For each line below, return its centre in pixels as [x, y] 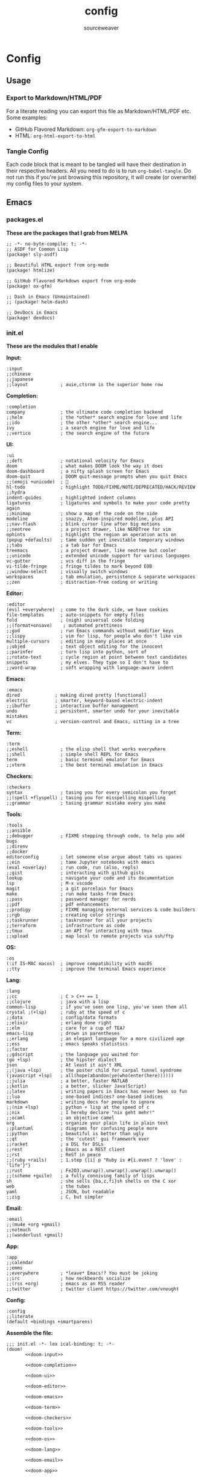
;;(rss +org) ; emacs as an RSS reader [66, 1284]
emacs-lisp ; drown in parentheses [63, 1033]
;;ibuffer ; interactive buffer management [72, 706]
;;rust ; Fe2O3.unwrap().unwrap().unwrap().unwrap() [91, 1170]
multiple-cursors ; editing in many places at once [77, 641]
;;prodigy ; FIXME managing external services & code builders [101, 910]
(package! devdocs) [31, 318]
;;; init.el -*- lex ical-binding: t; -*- [60, 1344]
